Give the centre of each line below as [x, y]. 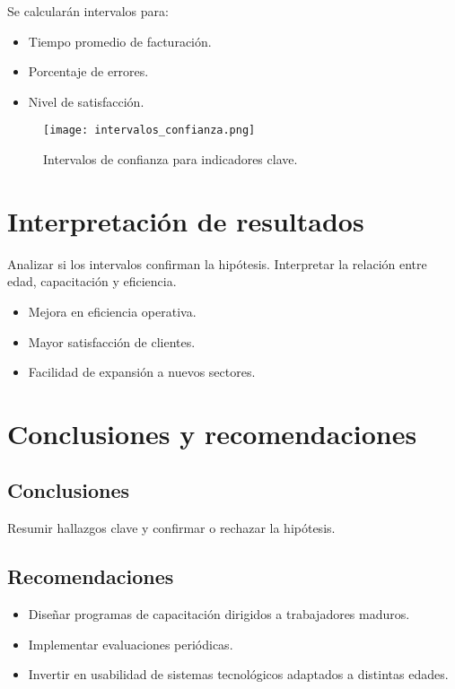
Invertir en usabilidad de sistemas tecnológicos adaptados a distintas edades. [238, 674]
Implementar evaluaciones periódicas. [131, 644]
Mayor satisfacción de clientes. [112, 341]
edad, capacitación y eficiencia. [92, 281]
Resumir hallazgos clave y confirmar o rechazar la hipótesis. [171, 528]
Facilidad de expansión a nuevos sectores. [142, 372]
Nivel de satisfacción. [86, 101]
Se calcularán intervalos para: [88, 11]
